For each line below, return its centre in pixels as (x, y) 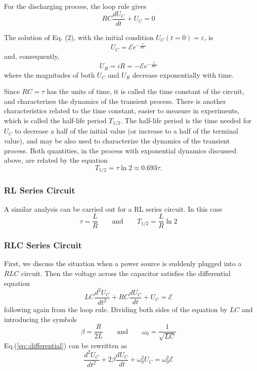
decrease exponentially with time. (183, 74)
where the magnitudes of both (49, 74)
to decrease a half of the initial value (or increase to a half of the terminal (127, 131)
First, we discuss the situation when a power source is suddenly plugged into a (123, 263)
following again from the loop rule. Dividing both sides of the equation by (116, 309)
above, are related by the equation (56, 160)
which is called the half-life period (55, 120)
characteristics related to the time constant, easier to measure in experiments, (122, 111)
